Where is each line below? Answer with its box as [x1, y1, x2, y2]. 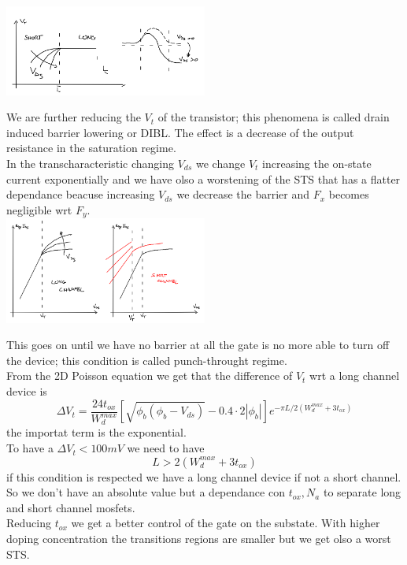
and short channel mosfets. [6, 499, 135, 515]
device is [6, 383, 47, 399]
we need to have [127, 440, 205, 456]
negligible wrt [6, 201, 72, 217]
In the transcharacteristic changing [6, 155, 174, 172]
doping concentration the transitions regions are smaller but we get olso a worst [6, 530, 391, 547]
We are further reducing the [6, 109, 141, 125]
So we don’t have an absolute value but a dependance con [6, 484, 285, 500]
